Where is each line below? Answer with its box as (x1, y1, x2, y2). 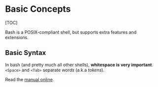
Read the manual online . (5, 76, 54, 82)
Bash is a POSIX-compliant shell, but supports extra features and (5, 29, 137, 35)
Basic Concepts (5, 3, 71, 15)
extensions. (5, 34, 29, 40)
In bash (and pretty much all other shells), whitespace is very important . (5, 61, 154, 67)
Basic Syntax (5, 49, 46, 57)
